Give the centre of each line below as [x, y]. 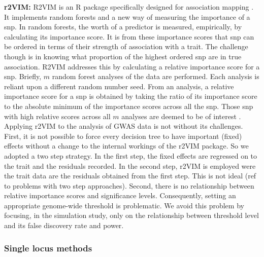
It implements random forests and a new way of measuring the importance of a [127, 16]
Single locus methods [48, 248]
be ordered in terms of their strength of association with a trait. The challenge [126, 46]
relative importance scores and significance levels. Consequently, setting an [120, 195]
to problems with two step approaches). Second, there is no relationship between [129, 185]
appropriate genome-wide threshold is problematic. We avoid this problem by [124, 205]
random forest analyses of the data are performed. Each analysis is [156, 76]
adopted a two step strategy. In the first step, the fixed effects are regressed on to [131, 155]
